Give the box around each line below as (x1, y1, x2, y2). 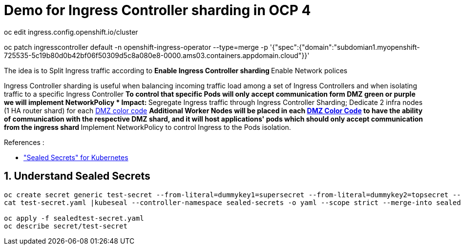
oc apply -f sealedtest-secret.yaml (4, 214, 144, 222)
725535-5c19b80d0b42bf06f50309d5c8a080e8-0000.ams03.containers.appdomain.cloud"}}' (4, 51, 310, 60)
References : (4, 138, 44, 146)
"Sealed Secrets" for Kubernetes (23, 153, 128, 162)
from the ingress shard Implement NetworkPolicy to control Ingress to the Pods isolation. (4, 123, 291, 131)
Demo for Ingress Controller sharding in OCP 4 (4, 2, 311, 19)
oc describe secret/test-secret (4, 222, 127, 230)
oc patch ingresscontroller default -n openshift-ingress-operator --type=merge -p (4, 42, 268, 51)
